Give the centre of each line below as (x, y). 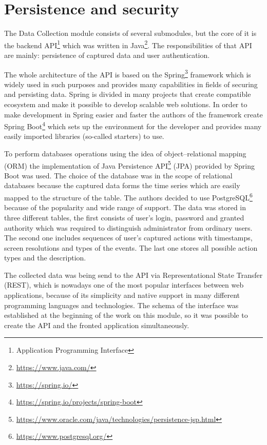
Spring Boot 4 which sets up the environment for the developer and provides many (133, 125)
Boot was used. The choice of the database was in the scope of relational (118, 175)
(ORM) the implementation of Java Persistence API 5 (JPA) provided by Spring (129, 165)
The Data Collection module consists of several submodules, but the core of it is (130, 33)
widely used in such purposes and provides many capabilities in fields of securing (131, 84)
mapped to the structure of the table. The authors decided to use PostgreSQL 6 (128, 197)
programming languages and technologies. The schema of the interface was (121, 305)
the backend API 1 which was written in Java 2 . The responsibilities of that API (128, 44)
